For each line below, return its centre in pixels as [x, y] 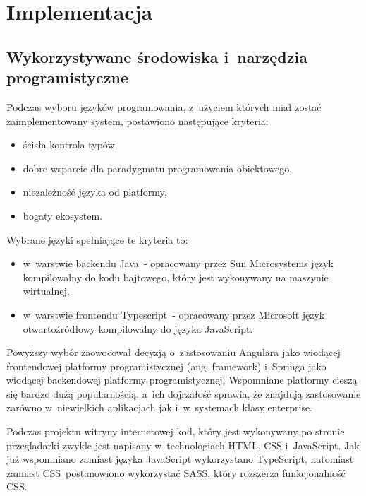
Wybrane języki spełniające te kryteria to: [97, 239]
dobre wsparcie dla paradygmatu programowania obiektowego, [158, 168]
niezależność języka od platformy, [95, 192]
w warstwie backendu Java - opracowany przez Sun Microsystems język [178, 263]
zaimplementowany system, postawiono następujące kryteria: [138, 120]
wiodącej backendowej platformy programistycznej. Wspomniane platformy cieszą [182, 380]
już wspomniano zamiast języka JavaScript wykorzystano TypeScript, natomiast [180, 459]
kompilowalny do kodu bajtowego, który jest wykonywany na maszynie [176, 277]
